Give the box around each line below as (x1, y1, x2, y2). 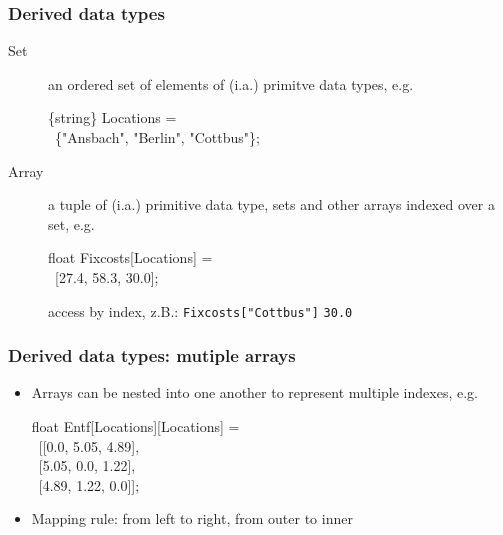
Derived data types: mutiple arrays (8, 343, 296, 368)
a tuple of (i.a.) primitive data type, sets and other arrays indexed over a (48, 194, 495, 215)
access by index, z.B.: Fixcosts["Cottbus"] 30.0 (48, 300, 353, 321)
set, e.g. (48, 213, 95, 234)
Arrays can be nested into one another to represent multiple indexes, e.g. (31, 382, 478, 403)
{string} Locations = (48, 107, 177, 128)
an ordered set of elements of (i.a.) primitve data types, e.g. (48, 73, 414, 94)
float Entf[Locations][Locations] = (31, 416, 240, 437)
